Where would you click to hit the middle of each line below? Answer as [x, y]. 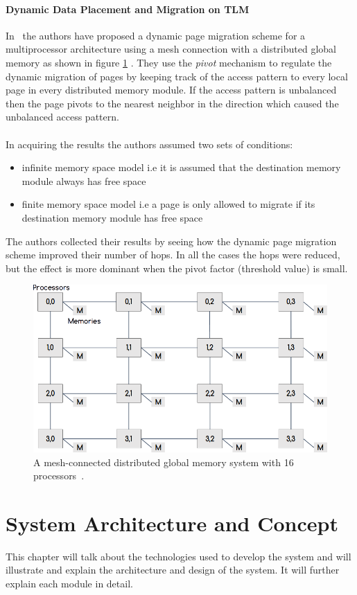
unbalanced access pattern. [62, 117]
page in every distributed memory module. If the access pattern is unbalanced [171, 90]
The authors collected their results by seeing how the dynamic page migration [171, 241]
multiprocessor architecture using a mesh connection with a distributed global [171, 49]
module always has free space [84, 180]
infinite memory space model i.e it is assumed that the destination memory [181, 167]
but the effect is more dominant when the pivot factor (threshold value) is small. [177, 268]
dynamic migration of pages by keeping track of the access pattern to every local [177, 76]
